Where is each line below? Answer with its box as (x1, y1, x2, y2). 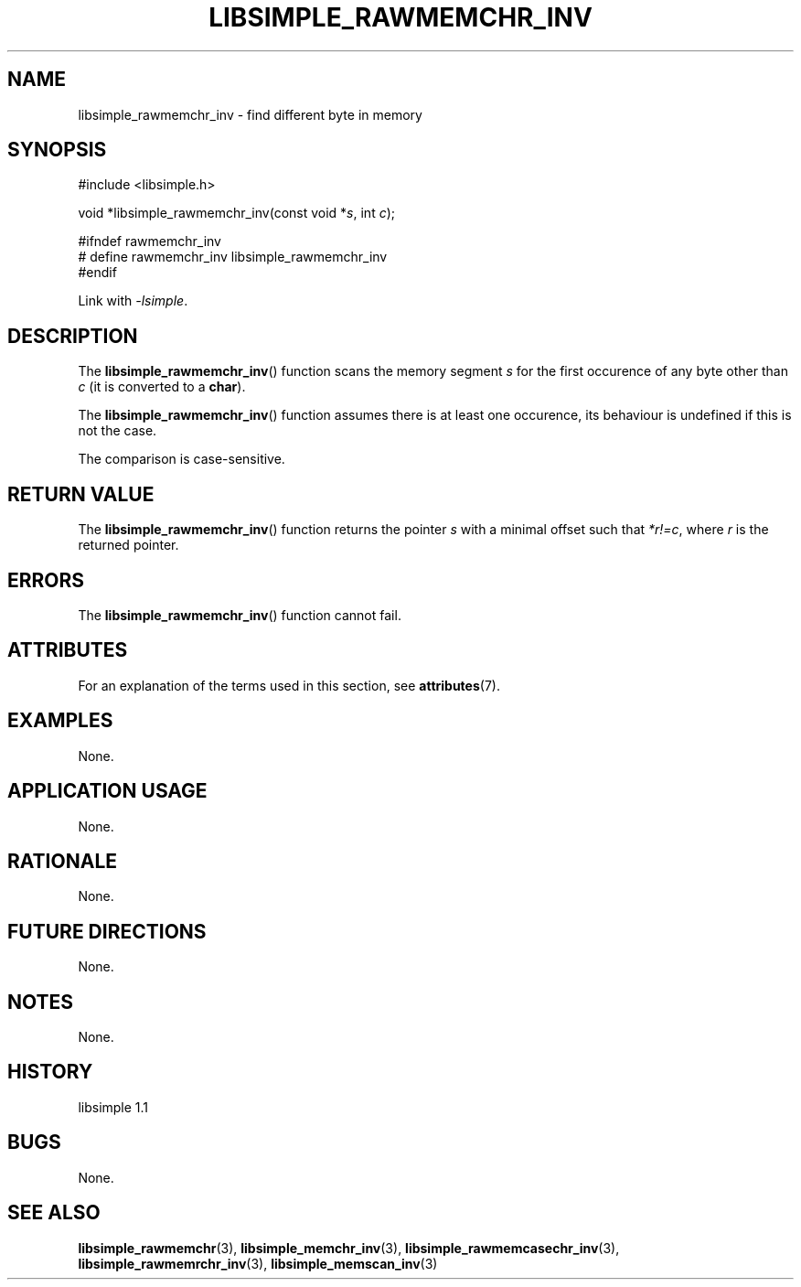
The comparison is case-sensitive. (78, 451, 285, 467)
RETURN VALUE (7, 482, 155, 506)
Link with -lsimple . (78, 293, 188, 309)
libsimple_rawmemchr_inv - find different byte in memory (78, 106, 422, 123)
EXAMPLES (7, 709, 113, 733)
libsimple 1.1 (78, 1099, 149, 1115)
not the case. (78, 423, 157, 439)
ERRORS (7, 568, 85, 592)
